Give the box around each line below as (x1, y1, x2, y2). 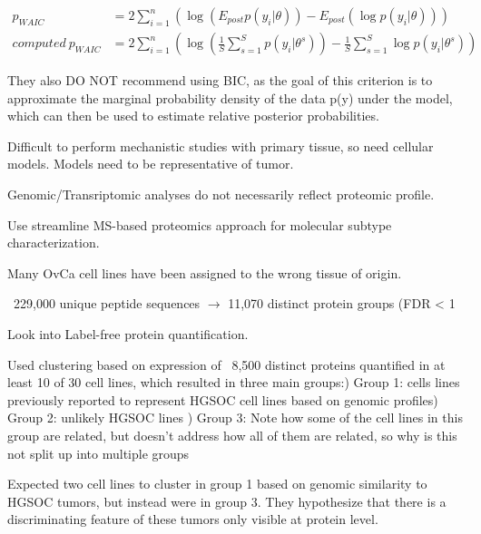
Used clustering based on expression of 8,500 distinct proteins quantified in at (7, 354, 446, 374)
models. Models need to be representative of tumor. (7, 154, 294, 173)
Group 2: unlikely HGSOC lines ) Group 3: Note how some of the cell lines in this (7, 408, 463, 427)
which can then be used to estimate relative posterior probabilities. (7, 106, 379, 125)
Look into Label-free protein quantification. (7, 325, 249, 343)
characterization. (7, 233, 100, 252)
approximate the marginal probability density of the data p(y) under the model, (7, 88, 453, 107)
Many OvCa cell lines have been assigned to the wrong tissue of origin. (7, 263, 402, 282)
